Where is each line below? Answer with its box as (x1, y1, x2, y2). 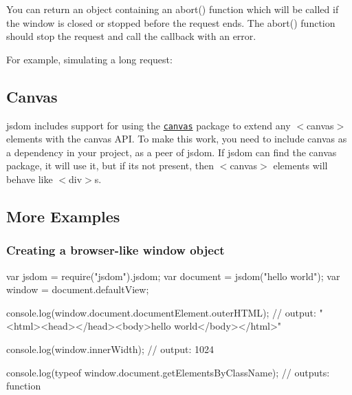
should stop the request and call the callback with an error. (6, 29, 256, 43)
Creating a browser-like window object (6, 242, 225, 259)
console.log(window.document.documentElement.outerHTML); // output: (6, 305, 316, 319)
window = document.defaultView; (6, 282, 149, 297)
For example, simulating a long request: (6, 52, 173, 66)
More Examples (6, 206, 120, 226)
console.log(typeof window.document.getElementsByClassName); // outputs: (6, 365, 330, 379)
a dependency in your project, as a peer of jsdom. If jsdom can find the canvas (6, 145, 337, 159)
